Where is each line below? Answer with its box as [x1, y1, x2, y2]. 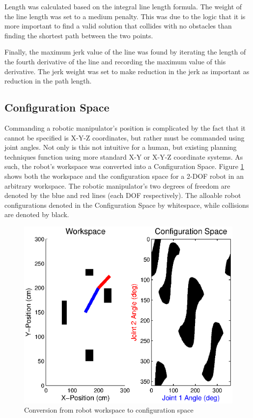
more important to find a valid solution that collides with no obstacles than [4, 21, 232, 31]
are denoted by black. [4, 209, 69, 220]
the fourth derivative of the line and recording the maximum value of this [4, 56, 226, 66]
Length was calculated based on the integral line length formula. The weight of [4, 1, 242, 11]
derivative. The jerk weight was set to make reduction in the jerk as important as [4, 66, 250, 76]
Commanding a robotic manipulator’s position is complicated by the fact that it [4, 122, 246, 133]
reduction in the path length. [4, 76, 92, 86]
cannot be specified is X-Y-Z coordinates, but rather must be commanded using [4, 132, 245, 142]
